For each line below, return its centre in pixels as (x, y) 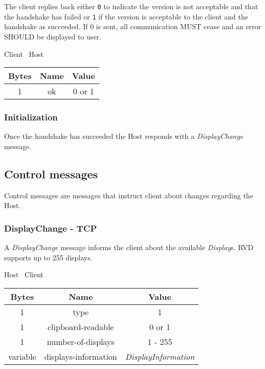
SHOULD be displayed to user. (53, 36)
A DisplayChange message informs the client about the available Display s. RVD (129, 247)
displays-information (81, 356)
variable (22, 356)
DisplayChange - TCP (51, 228)
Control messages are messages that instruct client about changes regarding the (129, 195)
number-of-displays (81, 341)
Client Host (24, 54)
